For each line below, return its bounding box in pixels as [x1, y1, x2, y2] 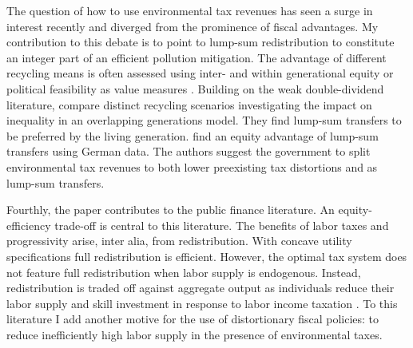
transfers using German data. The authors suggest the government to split [6, 143, 371, 160]
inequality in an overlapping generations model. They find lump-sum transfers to [6, 112, 402, 129]
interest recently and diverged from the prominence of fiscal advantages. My [6, 18, 379, 34]
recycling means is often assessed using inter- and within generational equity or [6, 65, 394, 81]
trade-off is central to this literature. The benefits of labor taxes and [54, 216, 389, 233]
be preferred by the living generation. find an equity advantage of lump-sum [6, 127, 379, 144]
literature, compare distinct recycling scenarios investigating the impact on [6, 96, 372, 113]
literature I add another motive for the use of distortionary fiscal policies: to [6, 310, 379, 327]
